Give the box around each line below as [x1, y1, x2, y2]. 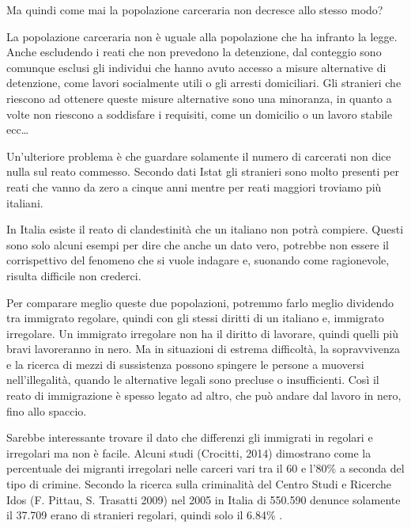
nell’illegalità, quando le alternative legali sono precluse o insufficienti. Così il [6, 371, 379, 388]
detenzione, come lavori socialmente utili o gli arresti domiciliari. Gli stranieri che [6, 74, 402, 91]
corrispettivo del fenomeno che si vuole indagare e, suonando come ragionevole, [6, 252, 390, 268]
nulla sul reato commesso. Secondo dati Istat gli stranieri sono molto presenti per [6, 163, 399, 180]
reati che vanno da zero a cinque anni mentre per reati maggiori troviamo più [6, 178, 382, 195]
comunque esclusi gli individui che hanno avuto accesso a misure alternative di [6, 59, 386, 75]
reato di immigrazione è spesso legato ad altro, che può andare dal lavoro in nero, [6, 387, 402, 404]
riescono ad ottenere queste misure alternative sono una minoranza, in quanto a [6, 89, 392, 106]
